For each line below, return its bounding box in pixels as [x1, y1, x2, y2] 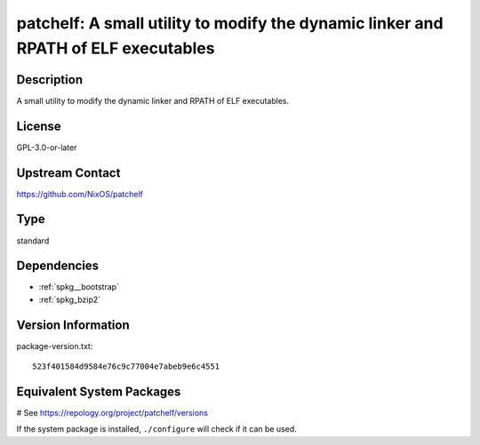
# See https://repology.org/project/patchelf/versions [16, 408, 209, 418]
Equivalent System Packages [16, 384, 181, 399]
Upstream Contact [16, 165, 121, 180]
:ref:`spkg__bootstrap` [38, 282, 120, 292]
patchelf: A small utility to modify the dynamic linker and [16, 13, 444, 33]
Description [16, 72, 84, 87]
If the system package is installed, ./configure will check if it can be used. [16, 424, 297, 434]
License [16, 118, 61, 133]
